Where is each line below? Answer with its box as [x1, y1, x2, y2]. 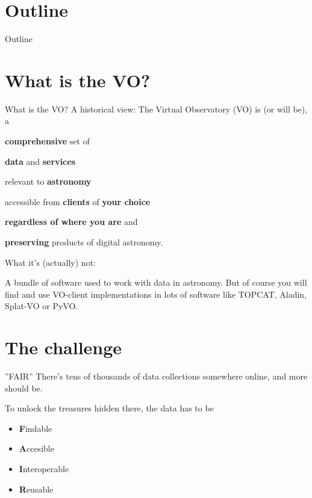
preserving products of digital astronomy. [5, 236, 163, 248]
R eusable [19, 482, 54, 495]
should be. [5, 381, 43, 394]
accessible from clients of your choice [5, 195, 151, 207]
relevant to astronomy [5, 175, 92, 188]
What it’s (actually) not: [5, 256, 96, 268]
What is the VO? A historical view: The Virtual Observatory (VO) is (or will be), [5, 102, 308, 115]
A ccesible [19, 442, 54, 455]
